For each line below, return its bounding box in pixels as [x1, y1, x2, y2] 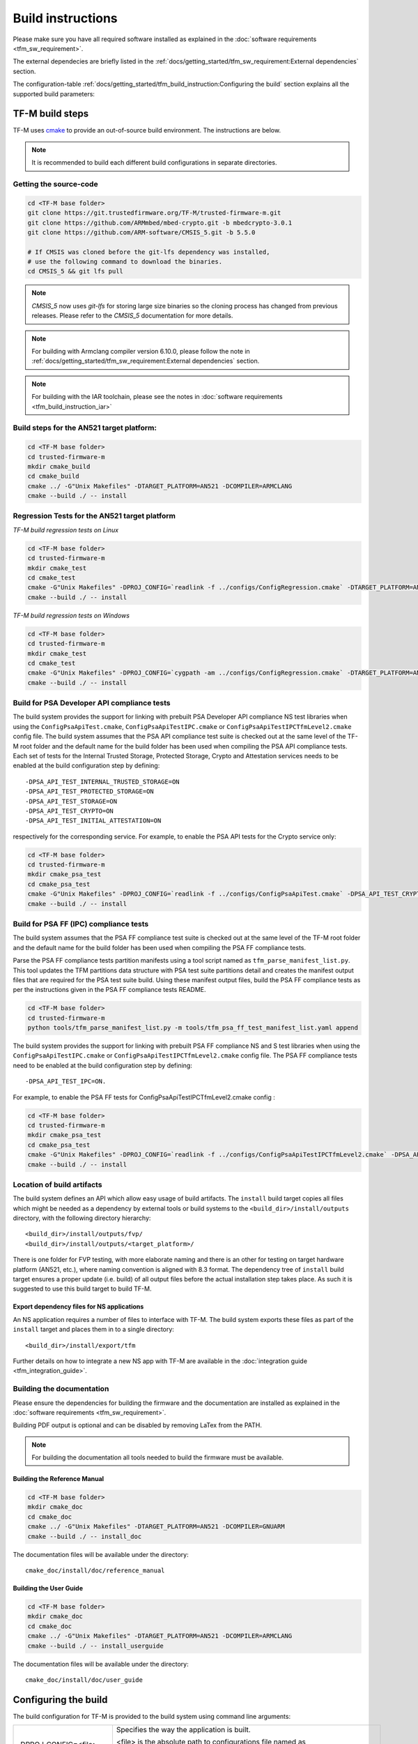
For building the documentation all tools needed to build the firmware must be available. [31, 1453, 284, 1461]
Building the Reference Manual [13, 1475, 104, 1483]
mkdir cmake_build [27, 463, 91, 470]
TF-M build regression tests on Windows [13, 611, 130, 619]
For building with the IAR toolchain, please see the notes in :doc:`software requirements [31, 393, 283, 401]
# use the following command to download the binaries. [27, 258, 223, 266]
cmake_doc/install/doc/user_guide [25, 1676, 143, 1684]
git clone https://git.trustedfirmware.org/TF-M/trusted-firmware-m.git [27, 209, 281, 217]
